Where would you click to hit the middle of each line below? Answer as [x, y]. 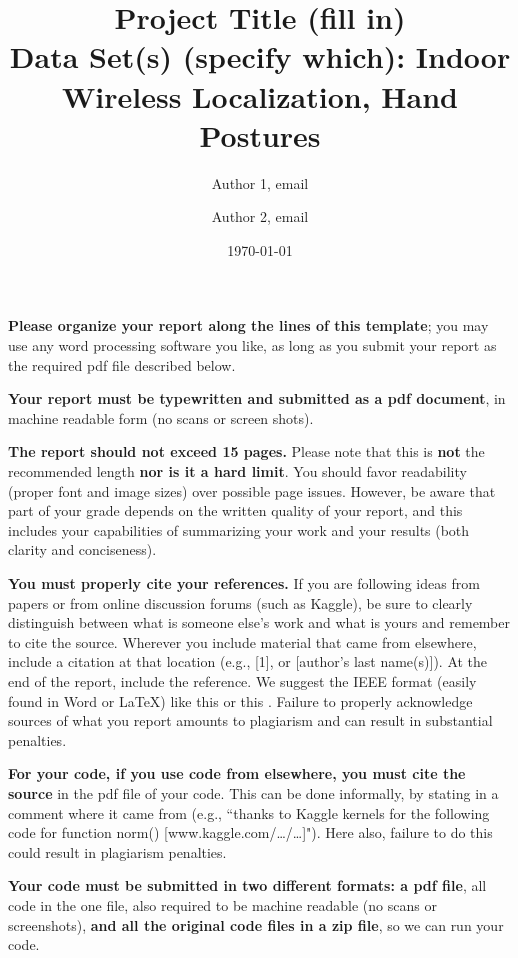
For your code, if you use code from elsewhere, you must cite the [237, 773]
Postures [260, 134]
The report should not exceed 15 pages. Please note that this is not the [246, 451]
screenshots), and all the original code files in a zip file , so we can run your [256, 924]
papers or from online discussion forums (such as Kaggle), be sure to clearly [240, 602]
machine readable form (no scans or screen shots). [161, 417]
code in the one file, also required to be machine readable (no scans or [222, 904]
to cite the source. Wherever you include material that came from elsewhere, [242, 641]
